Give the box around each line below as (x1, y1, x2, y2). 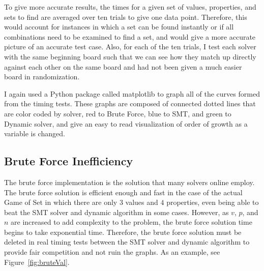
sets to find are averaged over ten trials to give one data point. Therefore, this (4, 11, 247, 22)
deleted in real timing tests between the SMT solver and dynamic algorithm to (4, 236, 250, 247)
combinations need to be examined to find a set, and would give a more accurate (4, 31, 256, 42)
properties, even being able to (166, 197, 259, 207)
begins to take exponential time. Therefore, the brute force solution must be (4, 226, 242, 237)
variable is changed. (4, 128, 65, 139)
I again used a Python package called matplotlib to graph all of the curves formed (4, 88, 260, 99)
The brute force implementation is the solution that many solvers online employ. (4, 176, 255, 187)
